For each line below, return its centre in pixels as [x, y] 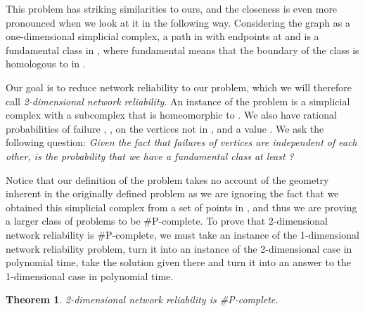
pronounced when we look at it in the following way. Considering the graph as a [178, 22]
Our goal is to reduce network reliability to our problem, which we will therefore [179, 87]
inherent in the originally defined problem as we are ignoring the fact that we [172, 193]
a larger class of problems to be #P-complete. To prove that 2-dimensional [167, 221]
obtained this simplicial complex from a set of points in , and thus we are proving [181, 207]
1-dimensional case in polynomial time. [90, 276]
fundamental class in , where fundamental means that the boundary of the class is [182, 49]
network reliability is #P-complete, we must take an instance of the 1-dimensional [182, 234]
